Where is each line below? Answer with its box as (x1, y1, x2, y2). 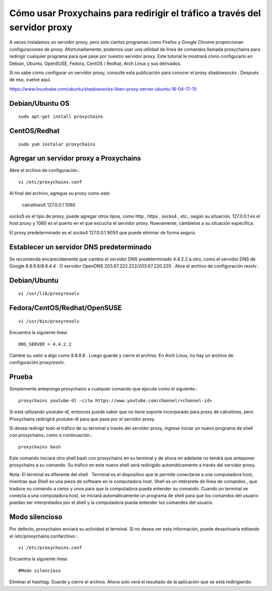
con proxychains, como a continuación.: (9, 432, 93, 438)
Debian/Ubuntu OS (9, 99, 70, 108)
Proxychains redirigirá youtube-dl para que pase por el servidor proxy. (9, 416, 156, 422)
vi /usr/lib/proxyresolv (18, 291, 80, 297)
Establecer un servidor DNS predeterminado (9, 242, 152, 251)
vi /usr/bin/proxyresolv (18, 318, 80, 324)
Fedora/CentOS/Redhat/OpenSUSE (9, 304, 122, 312)
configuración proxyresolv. (9, 359, 65, 365)
